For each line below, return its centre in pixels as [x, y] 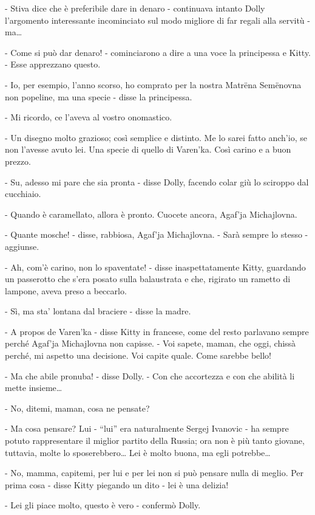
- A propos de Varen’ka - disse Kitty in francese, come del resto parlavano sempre [157, 331]
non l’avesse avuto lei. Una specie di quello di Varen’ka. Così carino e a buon [148, 149]
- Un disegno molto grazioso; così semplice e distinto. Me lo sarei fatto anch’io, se [156, 137]
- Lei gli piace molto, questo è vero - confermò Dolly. [103, 505]
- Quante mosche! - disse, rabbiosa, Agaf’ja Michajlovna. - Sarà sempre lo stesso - [157, 234]
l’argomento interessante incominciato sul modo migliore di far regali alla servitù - [157, 20]
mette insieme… [34, 388]
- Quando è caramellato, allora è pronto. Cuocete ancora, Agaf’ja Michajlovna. [151, 214]
